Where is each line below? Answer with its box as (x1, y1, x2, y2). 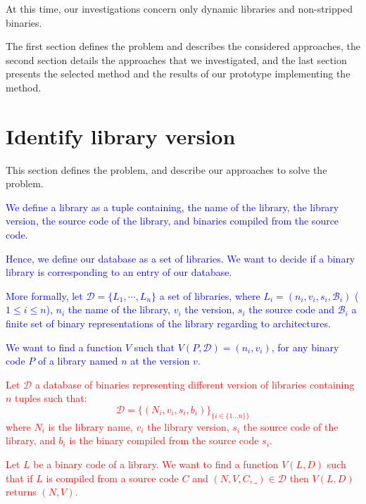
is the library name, (48, 419, 133, 434)
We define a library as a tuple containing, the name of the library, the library (6, 199, 339, 214)
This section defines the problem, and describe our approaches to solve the (6, 162, 327, 177)
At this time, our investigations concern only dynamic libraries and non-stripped (6, 1, 353, 15)
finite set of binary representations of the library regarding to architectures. (6, 316, 331, 331)
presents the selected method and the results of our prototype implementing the (6, 66, 351, 81)
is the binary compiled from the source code (69, 433, 259, 448)
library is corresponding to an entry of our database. (6, 265, 232, 279)
